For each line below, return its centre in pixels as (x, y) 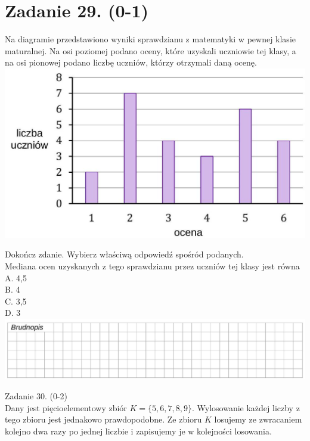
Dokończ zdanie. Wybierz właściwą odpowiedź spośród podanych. (124, 254)
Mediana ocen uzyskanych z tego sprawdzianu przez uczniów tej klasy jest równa (152, 266)
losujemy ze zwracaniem (258, 419)
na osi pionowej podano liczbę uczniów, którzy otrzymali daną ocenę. (131, 62)
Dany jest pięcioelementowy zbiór (66, 407)
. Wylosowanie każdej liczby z (246, 407)
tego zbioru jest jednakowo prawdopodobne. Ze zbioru (103, 419)
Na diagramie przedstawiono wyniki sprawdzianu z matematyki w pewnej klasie (150, 39)
